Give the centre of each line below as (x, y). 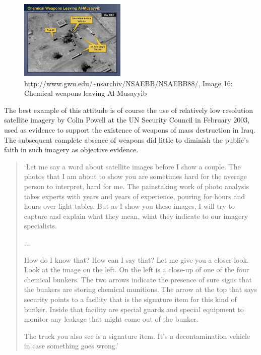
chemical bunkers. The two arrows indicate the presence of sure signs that (138, 279)
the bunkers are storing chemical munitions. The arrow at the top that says (140, 289)
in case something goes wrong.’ (71, 346)
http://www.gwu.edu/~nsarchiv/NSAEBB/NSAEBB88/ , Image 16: (128, 83)
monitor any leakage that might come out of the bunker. (111, 319)
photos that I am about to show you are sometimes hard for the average (135, 176)
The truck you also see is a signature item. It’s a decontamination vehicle (137, 336)
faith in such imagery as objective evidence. (71, 150)
